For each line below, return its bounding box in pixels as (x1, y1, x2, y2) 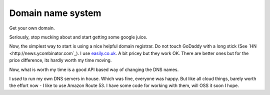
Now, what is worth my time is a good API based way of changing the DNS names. (9, 66, 179, 72)
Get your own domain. (9, 25, 55, 31)
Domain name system (9, 7, 101, 18)
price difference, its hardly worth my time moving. (9, 57, 112, 63)
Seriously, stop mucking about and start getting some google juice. (9, 34, 147, 40)
